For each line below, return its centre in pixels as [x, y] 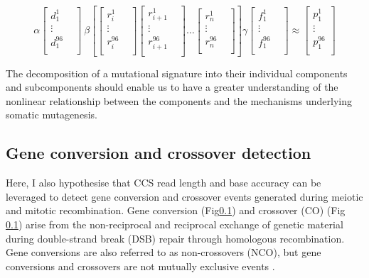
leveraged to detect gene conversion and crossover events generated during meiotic [184, 196]
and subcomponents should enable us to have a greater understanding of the [172, 87]
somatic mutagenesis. [52, 115]
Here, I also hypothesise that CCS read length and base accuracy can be [164, 183]
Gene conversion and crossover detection [159, 153]
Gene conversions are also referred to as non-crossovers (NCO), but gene [164, 252]
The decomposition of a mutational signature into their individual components [177, 73]
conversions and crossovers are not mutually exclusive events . [140, 266]
